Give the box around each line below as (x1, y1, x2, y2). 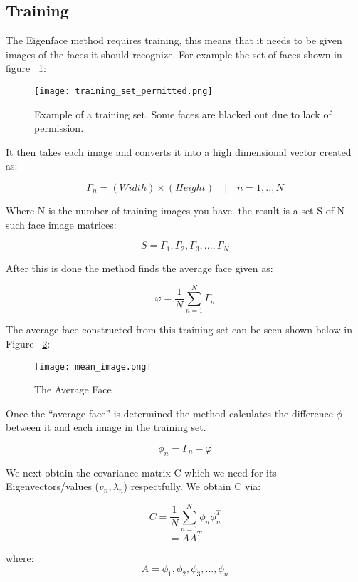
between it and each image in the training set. (6, 420, 206, 435)
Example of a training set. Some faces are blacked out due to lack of (34, 106, 332, 121)
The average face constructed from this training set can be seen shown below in (6, 322, 352, 337)
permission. (34, 120, 84, 135)
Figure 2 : (6, 336, 51, 350)
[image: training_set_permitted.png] (34, 85, 213, 96)
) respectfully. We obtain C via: (123, 479, 261, 494)
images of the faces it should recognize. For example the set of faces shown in (6, 46, 342, 61)
